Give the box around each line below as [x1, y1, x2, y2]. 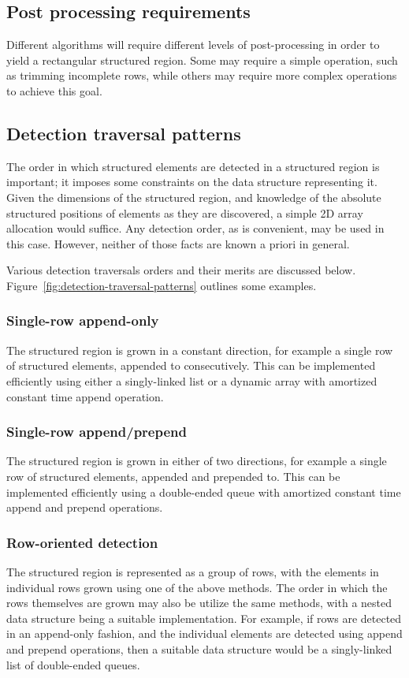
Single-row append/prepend [6, 422, 187, 441]
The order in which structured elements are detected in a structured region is [6, 158, 380, 174]
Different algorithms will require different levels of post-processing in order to [6, 36, 380, 53]
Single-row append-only [6, 311, 159, 330]
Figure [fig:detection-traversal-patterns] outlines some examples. [6, 277, 317, 293]
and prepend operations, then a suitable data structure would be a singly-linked [6, 640, 392, 657]
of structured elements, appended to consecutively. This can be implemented [6, 357, 376, 374]
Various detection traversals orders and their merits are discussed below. [6, 262, 356, 278]
